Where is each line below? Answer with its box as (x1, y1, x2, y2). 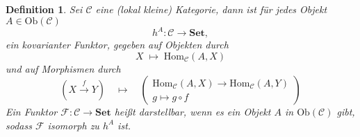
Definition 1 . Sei (6, 2, 83, 16)
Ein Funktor (6, 104, 58, 119)
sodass (6, 118, 32, 132)
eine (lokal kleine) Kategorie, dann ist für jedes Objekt (95, 2, 327, 16)
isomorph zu (47, 118, 99, 132)
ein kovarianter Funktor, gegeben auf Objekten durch (6, 37, 229, 52)
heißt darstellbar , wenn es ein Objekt (114, 104, 271, 119)
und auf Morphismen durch (6, 61, 121, 75)
